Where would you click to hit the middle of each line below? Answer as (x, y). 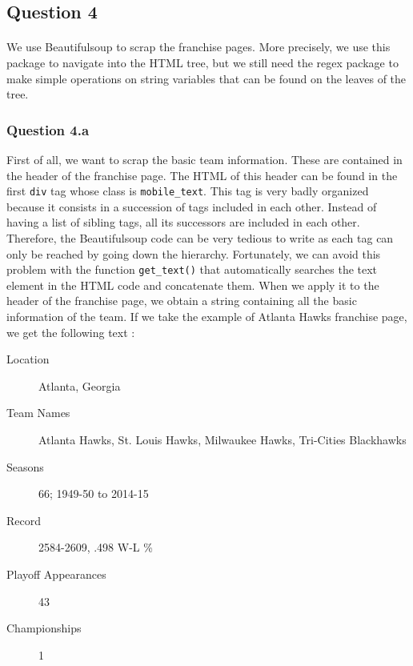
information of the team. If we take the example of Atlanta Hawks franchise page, (207, 317)
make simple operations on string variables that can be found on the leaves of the (206, 78)
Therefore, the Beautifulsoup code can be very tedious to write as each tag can (200, 238)
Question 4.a (48, 129)
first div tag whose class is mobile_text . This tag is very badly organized (188, 191)
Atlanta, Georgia (80, 385)
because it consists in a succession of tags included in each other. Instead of (192, 206)
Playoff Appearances (56, 574)
